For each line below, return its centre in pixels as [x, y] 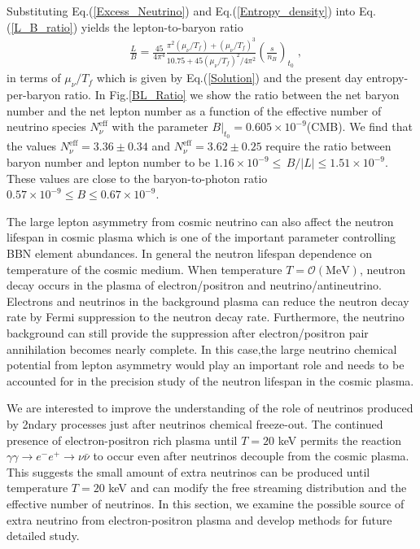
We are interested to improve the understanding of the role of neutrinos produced [210, 408]
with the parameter [160, 126]
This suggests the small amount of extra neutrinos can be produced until [188, 471]
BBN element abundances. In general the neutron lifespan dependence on [190, 253]
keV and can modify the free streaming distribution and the [258, 488]
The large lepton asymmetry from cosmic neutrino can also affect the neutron [200, 221]
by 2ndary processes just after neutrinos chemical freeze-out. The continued [195, 423]
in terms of [34, 78]
